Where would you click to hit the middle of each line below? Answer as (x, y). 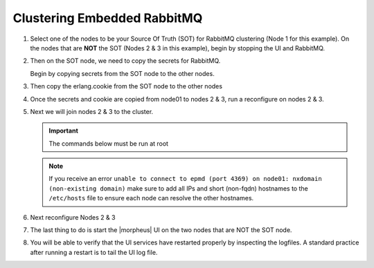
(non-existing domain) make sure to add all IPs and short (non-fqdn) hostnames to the (178, 188)
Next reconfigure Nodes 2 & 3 (73, 217)
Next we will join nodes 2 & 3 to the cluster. (92, 111)
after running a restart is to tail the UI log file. (94, 252)
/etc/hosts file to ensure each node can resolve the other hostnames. (151, 198)
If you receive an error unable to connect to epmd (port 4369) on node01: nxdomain (185, 179)
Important (64, 131)
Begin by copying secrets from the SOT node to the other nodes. (122, 73)
